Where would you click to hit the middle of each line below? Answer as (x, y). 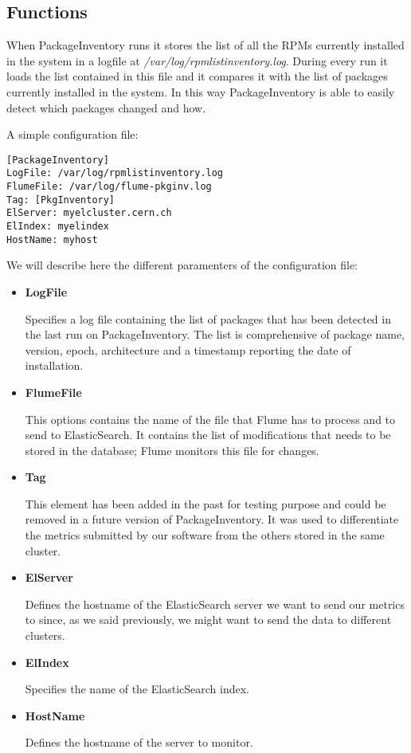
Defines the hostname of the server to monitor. (139, 742)
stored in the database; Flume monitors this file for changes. (172, 450)
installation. (54, 365)
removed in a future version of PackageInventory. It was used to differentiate (212, 519)
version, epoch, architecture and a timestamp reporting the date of (188, 349)
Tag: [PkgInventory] (61, 200)
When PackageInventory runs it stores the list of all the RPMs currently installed (205, 45)
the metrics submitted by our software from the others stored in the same (205, 535)
